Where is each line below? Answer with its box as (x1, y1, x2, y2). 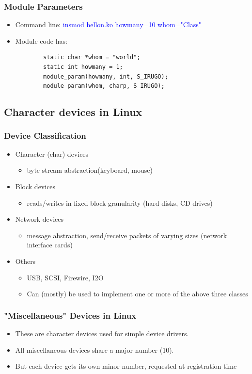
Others (15, 256, 36, 266)
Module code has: (15, 35, 67, 46)
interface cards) (27, 240, 73, 250)
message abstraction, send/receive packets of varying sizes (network (27, 230, 227, 240)
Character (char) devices (15, 148, 89, 159)
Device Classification (4, 130, 86, 142)
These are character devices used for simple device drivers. (15, 328, 189, 338)
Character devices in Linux (4, 104, 142, 119)
